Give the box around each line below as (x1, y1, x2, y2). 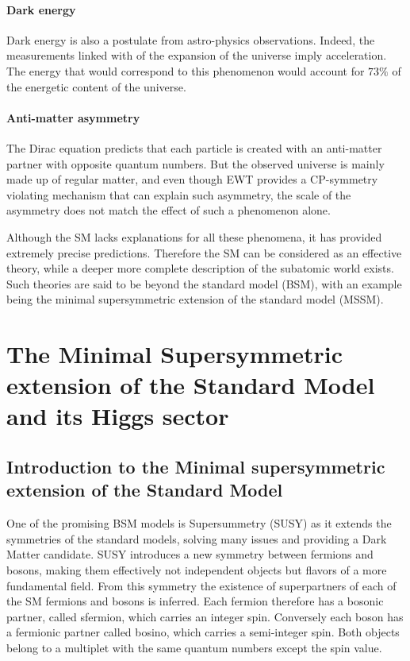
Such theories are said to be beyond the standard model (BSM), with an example (6, 275, 402, 292)
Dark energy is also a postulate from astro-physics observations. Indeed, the (6, 31, 375, 48)
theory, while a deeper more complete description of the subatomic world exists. (6, 260, 394, 276)
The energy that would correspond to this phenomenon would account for (6, 62, 365, 79)
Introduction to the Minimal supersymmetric (6, 454, 385, 479)
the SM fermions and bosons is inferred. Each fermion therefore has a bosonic (6, 593, 384, 609)
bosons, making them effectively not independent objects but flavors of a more (6, 562, 387, 578)
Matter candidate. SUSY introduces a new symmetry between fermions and (6, 546, 374, 562)
